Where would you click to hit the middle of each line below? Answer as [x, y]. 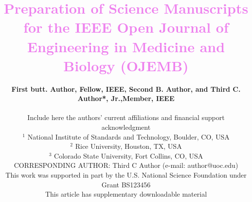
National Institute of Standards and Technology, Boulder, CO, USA [128, 136]
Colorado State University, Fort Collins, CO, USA [129, 155]
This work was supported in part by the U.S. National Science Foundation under [126, 175]
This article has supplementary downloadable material [126, 194]
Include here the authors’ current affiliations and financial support [126, 117]
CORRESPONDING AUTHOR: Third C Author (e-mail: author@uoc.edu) [126, 165]
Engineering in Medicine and [126, 46]
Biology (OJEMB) [126, 65]
